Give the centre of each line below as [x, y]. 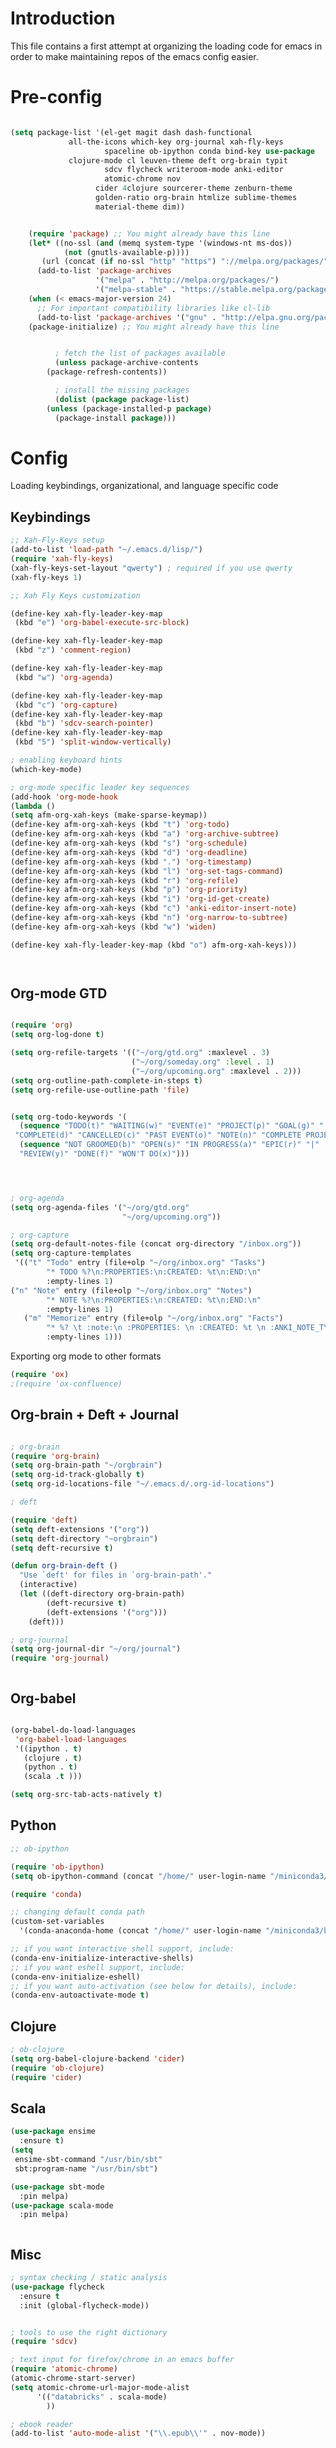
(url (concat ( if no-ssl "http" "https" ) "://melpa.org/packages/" [185, 262]
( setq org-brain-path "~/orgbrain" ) [86, 1465]
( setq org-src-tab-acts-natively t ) [86, 1795]
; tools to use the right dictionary [89, 2332]
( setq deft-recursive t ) [62, 1548]
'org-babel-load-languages [71, 1739]
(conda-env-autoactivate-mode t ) [80, 1995]
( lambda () [33, 806]
